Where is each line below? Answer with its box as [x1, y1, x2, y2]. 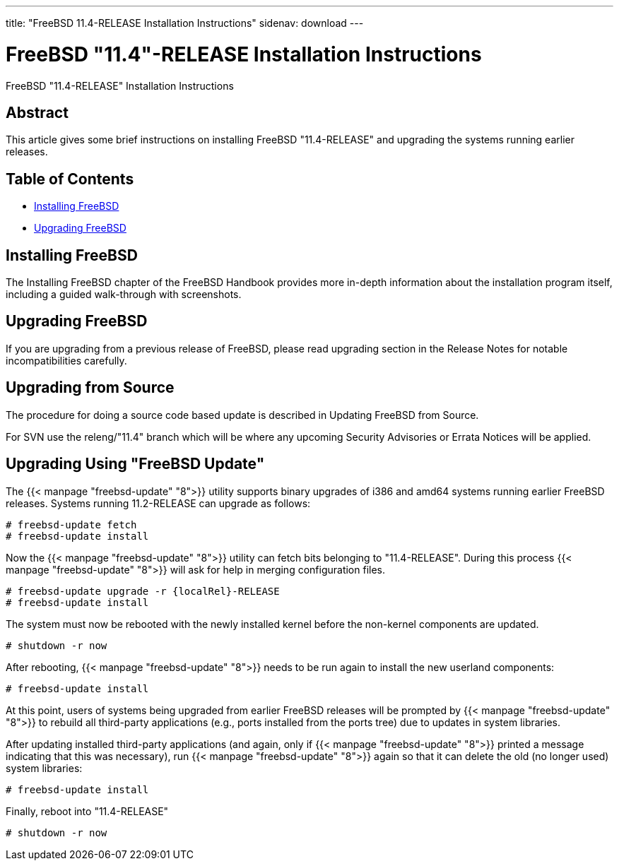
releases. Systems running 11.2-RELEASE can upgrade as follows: [6, 497, 311, 509]
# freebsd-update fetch [6, 518, 137, 530]
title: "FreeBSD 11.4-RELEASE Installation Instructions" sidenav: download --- [6, 17, 364, 29]
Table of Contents [6, 170, 134, 188]
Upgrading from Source [6, 379, 175, 397]
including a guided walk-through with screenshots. [6, 288, 242, 301]
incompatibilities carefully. [6, 354, 127, 367]
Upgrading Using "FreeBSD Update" [6, 455, 265, 473]
